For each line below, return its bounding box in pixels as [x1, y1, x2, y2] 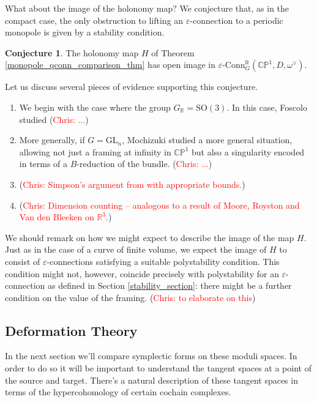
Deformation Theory [5, 321, 138, 340]
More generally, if [19, 133, 85, 146]
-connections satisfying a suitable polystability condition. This [47, 255, 280, 267]
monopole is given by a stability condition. [5, 26, 165, 39]
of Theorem [151, 46, 195, 59]
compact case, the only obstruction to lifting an [5, 13, 184, 26]
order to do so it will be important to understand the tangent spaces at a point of [5, 362, 311, 374]
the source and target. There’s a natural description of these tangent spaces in [5, 373, 298, 386]
